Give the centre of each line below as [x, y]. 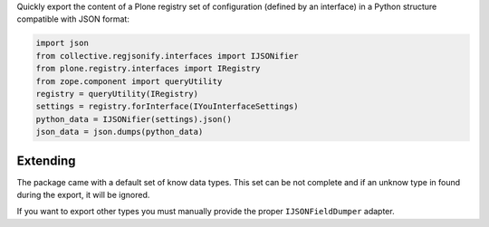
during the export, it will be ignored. [83, 195]
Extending [46, 161]
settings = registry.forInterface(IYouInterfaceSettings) [167, 107]
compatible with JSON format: [73, 19]
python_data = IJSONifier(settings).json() [134, 119]
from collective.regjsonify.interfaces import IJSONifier [167, 56]
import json [62, 43]
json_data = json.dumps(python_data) [120, 132]
